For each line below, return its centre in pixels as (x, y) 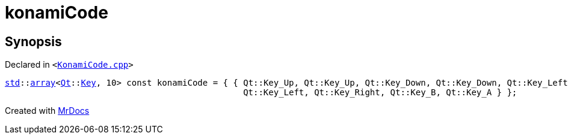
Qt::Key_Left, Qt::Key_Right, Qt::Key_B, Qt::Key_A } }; (380, 93)
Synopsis (33, 41)
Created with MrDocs (47, 111)
